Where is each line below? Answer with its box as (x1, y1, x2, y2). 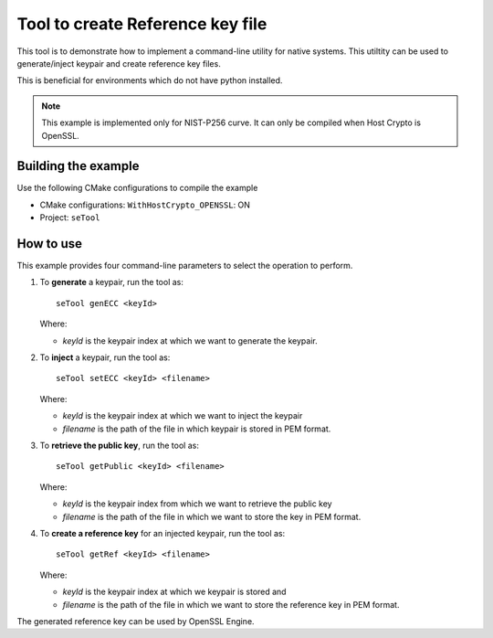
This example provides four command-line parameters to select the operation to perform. (16, 261, 353, 271)
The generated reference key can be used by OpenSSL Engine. (16, 615, 255, 626)
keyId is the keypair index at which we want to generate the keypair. (62, 335, 319, 346)
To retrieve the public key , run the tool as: (39, 440, 200, 451)
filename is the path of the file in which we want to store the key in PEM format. (62, 511, 362, 522)
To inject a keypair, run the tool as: (39, 352, 171, 363)
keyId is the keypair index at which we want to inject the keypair (62, 410, 303, 421)
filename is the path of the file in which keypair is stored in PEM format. (62, 423, 331, 434)
